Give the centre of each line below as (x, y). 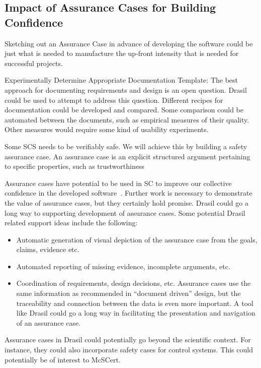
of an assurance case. (49, 322)
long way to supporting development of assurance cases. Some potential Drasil (125, 212)
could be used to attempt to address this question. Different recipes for (114, 100)
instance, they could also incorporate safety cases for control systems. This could (129, 350)
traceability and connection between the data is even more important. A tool (135, 303)
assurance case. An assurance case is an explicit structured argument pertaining (127, 156)
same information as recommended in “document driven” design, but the (128, 293)
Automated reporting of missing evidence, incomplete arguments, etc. (123, 266)
